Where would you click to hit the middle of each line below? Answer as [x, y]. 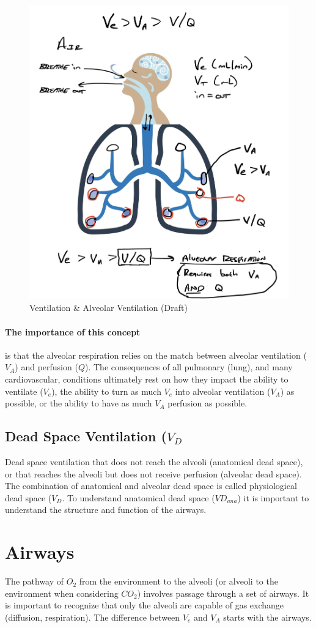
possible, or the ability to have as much [79, 403]
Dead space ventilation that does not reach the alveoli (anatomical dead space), [154, 461]
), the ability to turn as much [106, 391]
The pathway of [35, 581]
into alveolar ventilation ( [223, 391]
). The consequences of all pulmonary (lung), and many [189, 367]
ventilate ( [24, 391]
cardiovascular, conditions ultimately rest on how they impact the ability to [147, 379]
